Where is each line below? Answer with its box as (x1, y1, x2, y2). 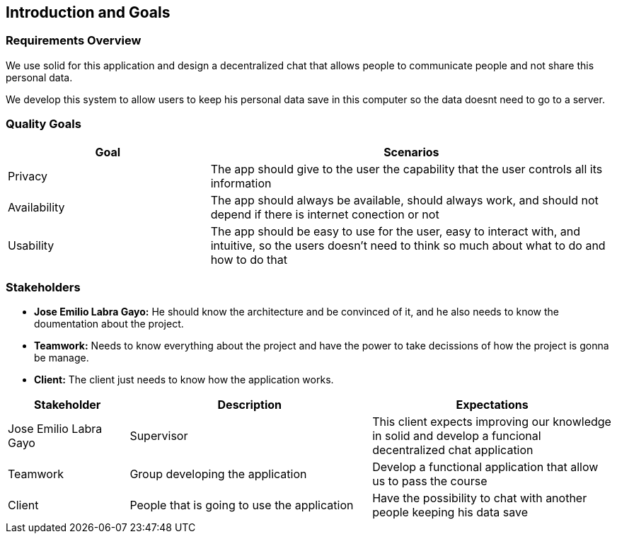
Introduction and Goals (6, 4, 171, 21)
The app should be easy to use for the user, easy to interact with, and (210, 224, 581, 238)
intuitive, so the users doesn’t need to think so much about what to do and (210, 238, 606, 253)
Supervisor (129, 429, 188, 444)
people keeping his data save (372, 505, 528, 520)
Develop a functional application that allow (372, 460, 599, 475)
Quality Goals (6, 117, 81, 132)
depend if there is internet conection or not (210, 207, 439, 221)
